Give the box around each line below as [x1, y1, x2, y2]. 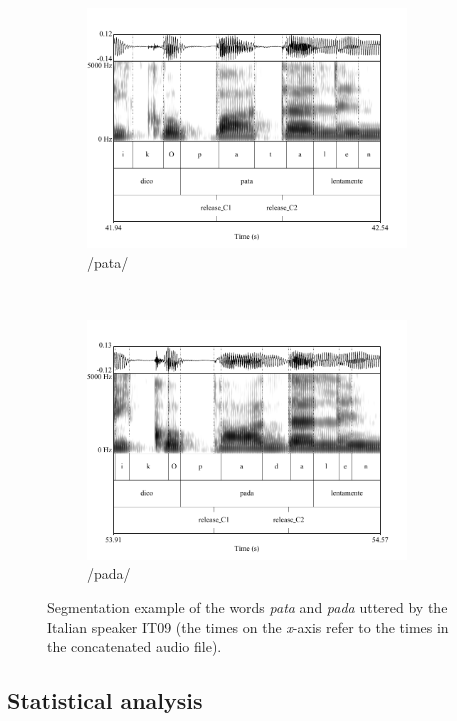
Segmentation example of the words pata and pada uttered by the [47, 596, 448, 617]
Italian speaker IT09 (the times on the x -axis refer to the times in [47, 616, 449, 637]
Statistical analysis [7, 685, 203, 716]
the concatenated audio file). [47, 636, 222, 657]
